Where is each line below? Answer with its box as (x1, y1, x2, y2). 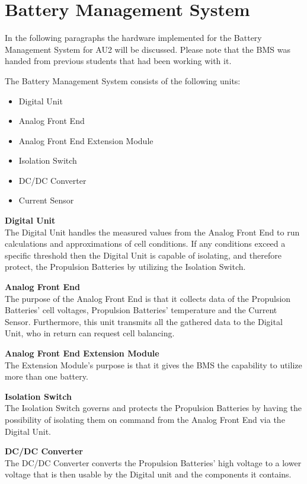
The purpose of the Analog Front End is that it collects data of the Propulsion (5, 292, 291, 304)
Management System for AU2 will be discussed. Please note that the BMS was (5, 43, 290, 55)
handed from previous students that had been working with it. (5, 55, 232, 67)
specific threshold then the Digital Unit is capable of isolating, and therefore (5, 249, 282, 261)
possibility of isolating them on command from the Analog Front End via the (5, 413, 285, 425)
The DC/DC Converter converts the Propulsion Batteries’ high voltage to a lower (5, 456, 302, 469)
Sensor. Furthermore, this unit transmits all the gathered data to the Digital (5, 315, 283, 327)
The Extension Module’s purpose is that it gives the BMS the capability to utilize (5, 358, 302, 371)
